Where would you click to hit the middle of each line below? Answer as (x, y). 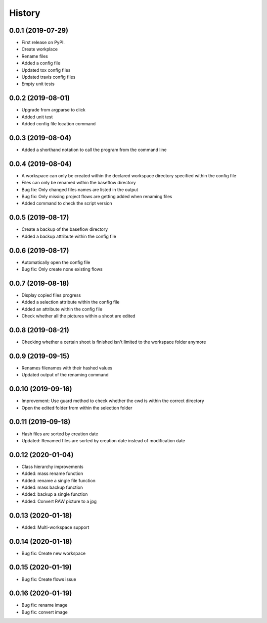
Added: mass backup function (52, 487)
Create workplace (40, 49)
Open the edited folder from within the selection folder (77, 408)
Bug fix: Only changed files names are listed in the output (80, 189)
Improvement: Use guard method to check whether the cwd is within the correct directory (113, 401)
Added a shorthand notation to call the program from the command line (94, 150)
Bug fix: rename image (44, 605)
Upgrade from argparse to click (54, 110)
